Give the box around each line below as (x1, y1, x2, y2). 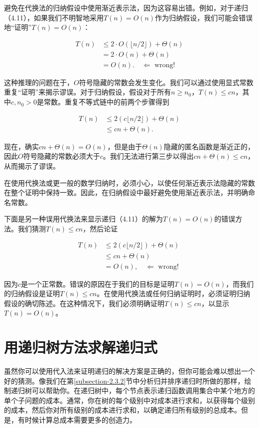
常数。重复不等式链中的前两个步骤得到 (44, 97, 170, 107)
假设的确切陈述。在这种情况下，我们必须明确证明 (4, 298, 164, 308)
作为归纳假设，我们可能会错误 (155, 12, 253, 22)
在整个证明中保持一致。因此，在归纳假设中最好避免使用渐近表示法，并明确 (4, 187, 248, 198)
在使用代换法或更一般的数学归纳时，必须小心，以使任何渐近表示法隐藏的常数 (4, 177, 255, 188)
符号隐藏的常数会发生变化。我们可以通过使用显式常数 (79, 77, 254, 87)
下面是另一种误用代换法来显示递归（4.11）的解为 (4, 214, 163, 224)
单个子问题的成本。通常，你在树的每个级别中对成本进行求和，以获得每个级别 (4, 395, 255, 405)
